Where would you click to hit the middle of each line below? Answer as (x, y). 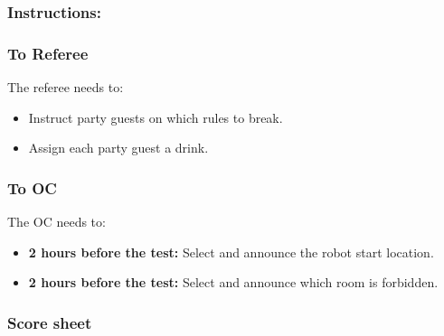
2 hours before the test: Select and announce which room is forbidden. (233, 282)
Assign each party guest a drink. (118, 148)
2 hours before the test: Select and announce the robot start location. (231, 252)
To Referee (48, 53)
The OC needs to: (57, 222)
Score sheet (50, 322)
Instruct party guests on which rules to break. (156, 117)
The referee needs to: (66, 87)
